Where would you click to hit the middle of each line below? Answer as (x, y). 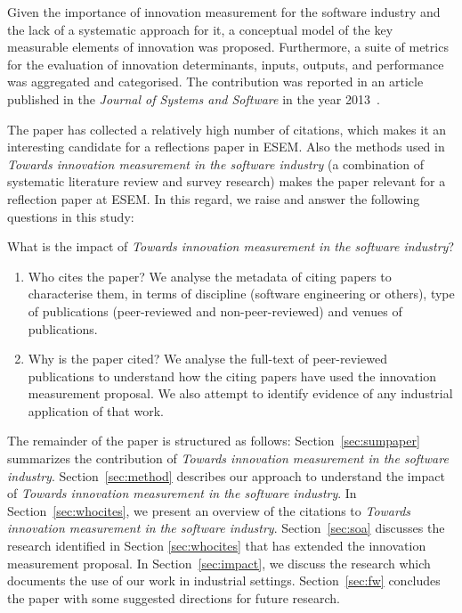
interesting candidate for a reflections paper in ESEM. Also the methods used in (226, 147)
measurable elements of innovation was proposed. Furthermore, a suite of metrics (228, 47)
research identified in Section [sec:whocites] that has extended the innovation (217, 546)
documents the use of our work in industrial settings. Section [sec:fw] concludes (224, 580)
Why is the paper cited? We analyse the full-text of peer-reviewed (207, 359)
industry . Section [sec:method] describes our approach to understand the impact (226, 475)
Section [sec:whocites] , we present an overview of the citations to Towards (209, 510)
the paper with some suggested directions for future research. (174, 597)
